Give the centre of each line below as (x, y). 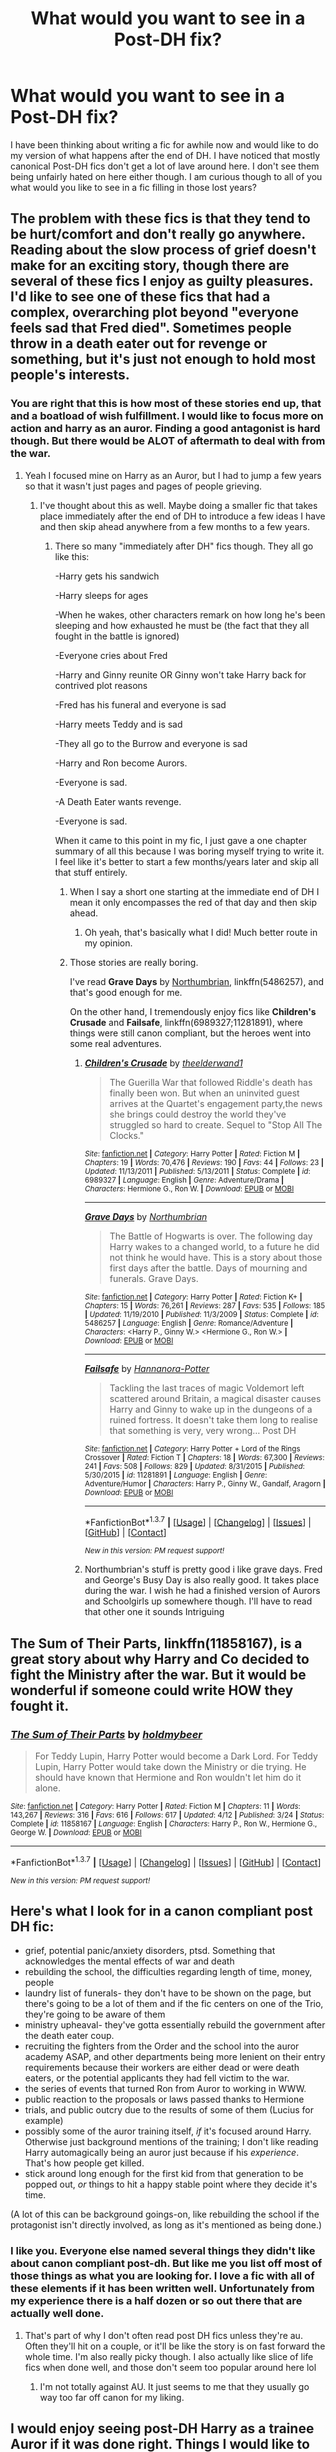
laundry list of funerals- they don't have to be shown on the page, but (168, 1993)
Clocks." (127, 1135)
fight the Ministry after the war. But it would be (158, 1674)
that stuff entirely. (91, 872)
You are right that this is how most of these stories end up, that (166, 404)
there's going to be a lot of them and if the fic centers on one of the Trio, (174, 2004)
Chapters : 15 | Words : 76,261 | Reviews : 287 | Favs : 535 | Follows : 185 (205, 1305)
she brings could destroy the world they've (198, 1114)
